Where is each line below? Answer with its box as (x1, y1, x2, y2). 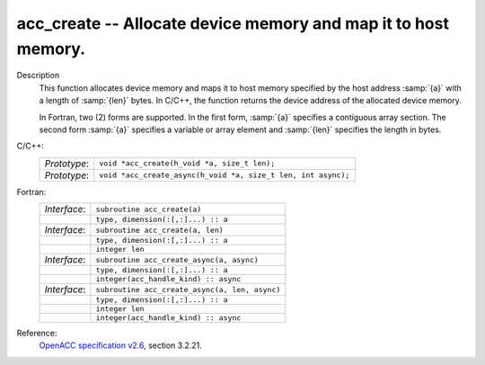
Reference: (16, 328, 57, 339)
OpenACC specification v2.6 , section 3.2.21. (39, 340, 202, 351)
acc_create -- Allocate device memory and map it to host (16, 13, 449, 33)
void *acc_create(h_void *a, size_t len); (99, 158, 276, 168)
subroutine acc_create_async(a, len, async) (95, 284, 281, 294)
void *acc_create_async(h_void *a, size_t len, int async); (99, 171, 350, 180)
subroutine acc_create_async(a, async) (95, 254, 260, 264)
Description (16, 70, 60, 81)
